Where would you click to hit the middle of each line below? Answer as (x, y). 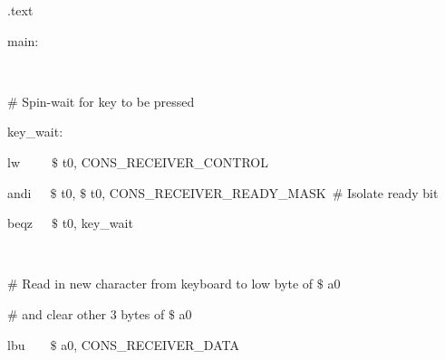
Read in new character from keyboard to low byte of (168, 284)
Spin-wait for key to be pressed (108, 101)
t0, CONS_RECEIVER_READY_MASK (208, 192)
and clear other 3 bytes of (93, 313)
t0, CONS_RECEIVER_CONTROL (165, 161)
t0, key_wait (97, 223)
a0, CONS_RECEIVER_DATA (150, 344)
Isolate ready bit (392, 192)
